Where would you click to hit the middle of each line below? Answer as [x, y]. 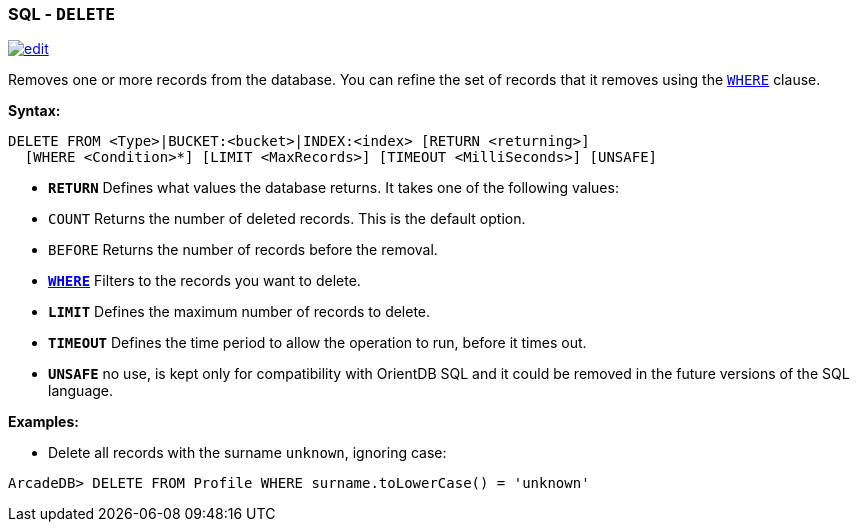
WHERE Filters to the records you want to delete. [204, 281]
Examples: [43, 422]
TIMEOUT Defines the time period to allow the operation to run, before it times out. [317, 343]
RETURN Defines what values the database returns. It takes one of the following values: [333, 188]
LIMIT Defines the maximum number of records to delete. [239, 312]
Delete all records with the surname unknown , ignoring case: [247, 453]
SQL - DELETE [62, 14]
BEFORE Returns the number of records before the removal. [243, 250]
